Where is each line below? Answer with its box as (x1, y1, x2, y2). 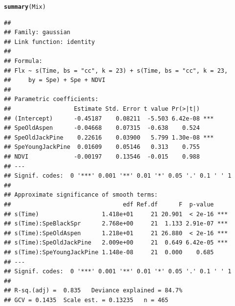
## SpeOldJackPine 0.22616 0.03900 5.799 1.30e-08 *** (4, 134, 214, 141)
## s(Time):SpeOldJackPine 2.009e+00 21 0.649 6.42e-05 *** (4, 239, 228, 246)
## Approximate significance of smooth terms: (4, 191, 158, 199)
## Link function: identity (4, 38, 95, 45)
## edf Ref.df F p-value (4, 201, 214, 208)
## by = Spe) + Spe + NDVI (4, 77, 106, 84)
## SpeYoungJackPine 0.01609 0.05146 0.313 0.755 (4, 143, 200, 151)
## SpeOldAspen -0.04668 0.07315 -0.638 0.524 (4, 124, 200, 132)
